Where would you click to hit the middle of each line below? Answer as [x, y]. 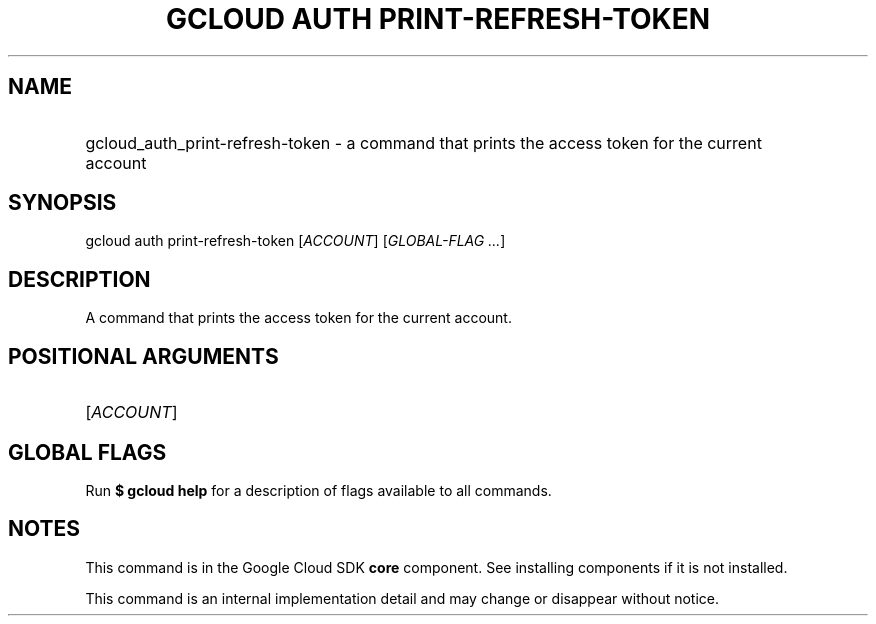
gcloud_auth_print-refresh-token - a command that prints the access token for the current [423, 142]
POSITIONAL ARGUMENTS [143, 356]
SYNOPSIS [62, 203]
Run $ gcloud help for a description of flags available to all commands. [318, 490]
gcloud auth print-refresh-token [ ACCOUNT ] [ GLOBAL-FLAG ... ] [295, 241]
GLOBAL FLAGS [87, 452]
